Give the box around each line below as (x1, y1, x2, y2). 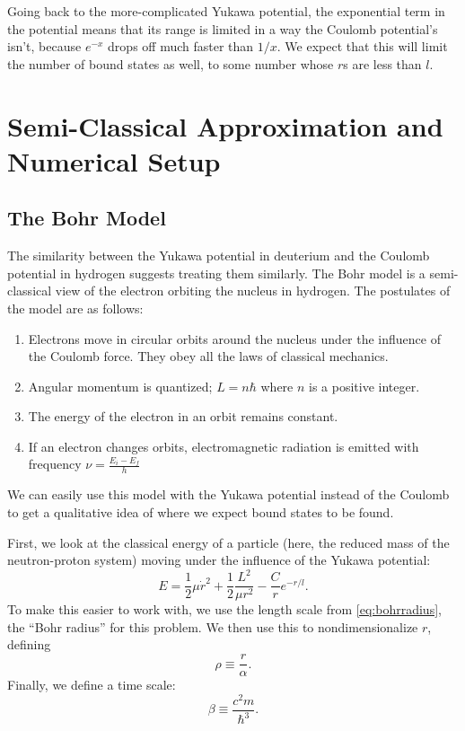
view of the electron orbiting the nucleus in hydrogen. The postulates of (55, 281, 451, 300)
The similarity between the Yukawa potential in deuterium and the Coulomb (7, 246, 430, 265)
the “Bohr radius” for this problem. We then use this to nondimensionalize (7, 617, 418, 636)
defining (7, 635, 51, 654)
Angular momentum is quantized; (28, 376, 213, 395)
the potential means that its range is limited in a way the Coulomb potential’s (7, 19, 438, 38)
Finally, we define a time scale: (7, 675, 176, 694)
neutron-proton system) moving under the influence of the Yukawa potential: (7, 550, 431, 569)
